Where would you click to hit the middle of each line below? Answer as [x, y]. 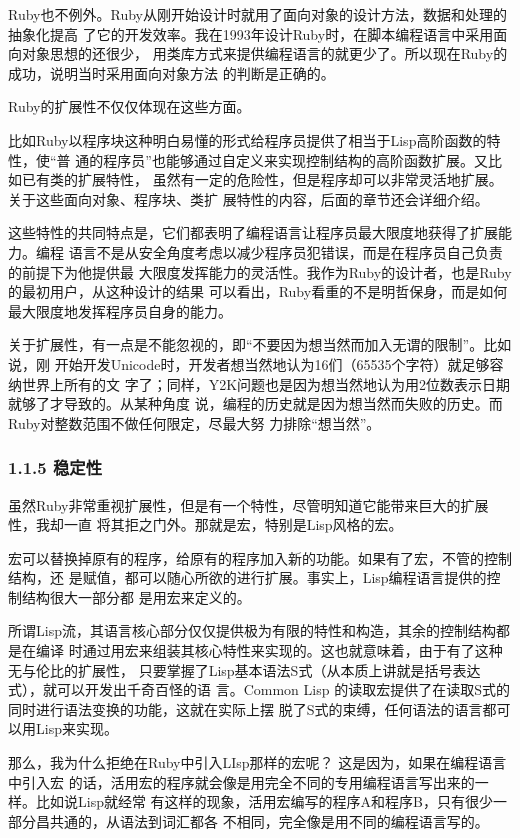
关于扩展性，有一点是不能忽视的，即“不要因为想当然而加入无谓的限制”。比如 [260, 344]
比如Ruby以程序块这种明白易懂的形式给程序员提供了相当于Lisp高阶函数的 [247, 139]
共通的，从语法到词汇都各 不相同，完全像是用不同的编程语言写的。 [269, 820]
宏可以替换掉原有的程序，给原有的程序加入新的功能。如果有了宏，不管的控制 [260, 557]
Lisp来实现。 [76, 728]
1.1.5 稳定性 [55, 467]
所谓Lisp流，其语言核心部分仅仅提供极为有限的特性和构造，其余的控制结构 [252, 630]
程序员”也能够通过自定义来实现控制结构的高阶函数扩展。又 [295, 159]
